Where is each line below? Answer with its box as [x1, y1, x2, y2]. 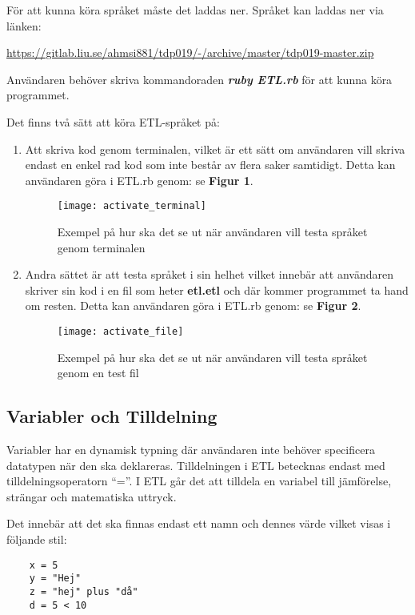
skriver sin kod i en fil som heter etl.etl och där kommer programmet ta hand [25, 281, 409, 298]
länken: [6, 17, 42, 34]
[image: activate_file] [57, 325, 184, 337]
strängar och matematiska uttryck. [6, 488, 177, 504]
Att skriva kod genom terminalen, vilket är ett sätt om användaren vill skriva [25, 140, 405, 157]
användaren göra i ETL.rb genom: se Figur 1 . [25, 171, 253, 188]
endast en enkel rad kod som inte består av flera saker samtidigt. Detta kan [25, 156, 396, 173]
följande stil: [6, 530, 67, 547]
